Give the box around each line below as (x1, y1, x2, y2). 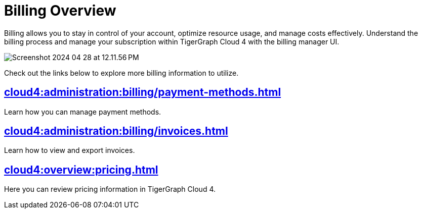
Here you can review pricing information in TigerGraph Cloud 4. (4, 185, 216, 194)
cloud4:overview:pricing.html (4, 163, 158, 176)
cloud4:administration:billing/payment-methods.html (4, 86, 281, 99)
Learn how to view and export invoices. (4, 146, 135, 155)
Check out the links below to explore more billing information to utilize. (4, 68, 239, 77)
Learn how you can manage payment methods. (4, 107, 161, 116)
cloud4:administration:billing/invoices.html (4, 125, 228, 138)
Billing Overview (4, 2, 116, 19)
